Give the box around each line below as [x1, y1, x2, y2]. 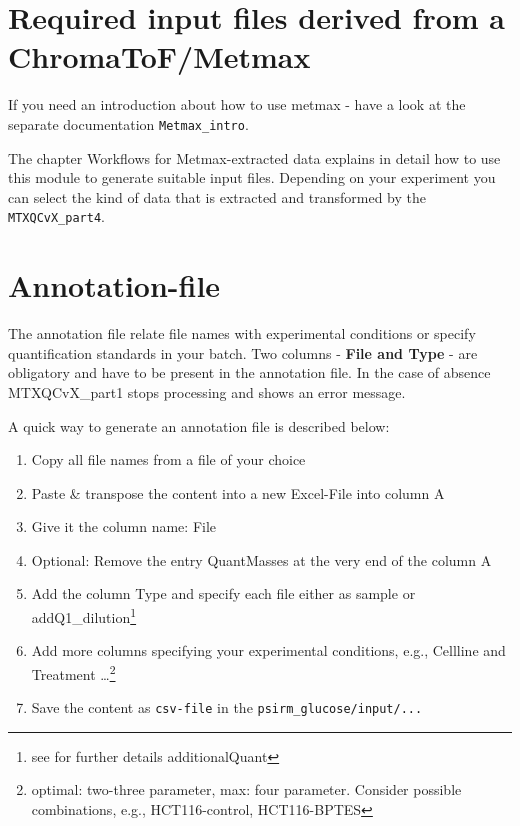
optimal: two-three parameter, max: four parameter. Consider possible [31, 779, 462, 800]
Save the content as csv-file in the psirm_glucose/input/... [31, 697, 423, 718]
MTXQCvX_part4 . [8, 206, 105, 227]
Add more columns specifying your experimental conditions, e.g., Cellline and [31, 640, 506, 661]
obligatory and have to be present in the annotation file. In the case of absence [8, 362, 491, 383]
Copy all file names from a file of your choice [31, 449, 306, 470]
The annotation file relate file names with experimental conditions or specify [8, 323, 476, 344]
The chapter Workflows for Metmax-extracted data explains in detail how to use [8, 147, 501, 168]
